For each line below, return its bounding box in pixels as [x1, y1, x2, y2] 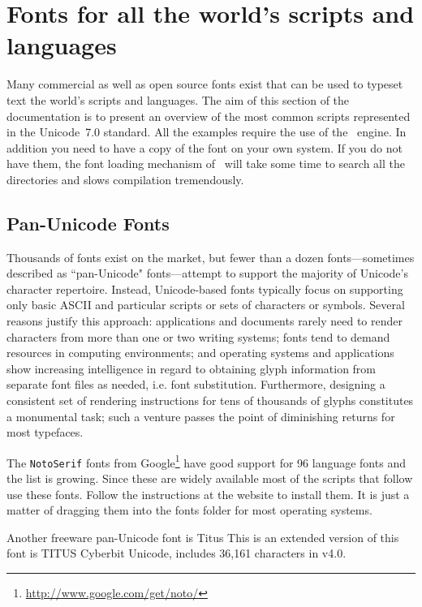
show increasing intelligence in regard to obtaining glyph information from [6, 359, 377, 377]
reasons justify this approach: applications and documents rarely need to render [6, 312, 403, 329]
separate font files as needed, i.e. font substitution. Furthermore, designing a [6, 376, 385, 393]
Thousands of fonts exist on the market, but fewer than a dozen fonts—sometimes [6, 248, 415, 265]
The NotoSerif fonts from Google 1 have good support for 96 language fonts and [6, 451, 406, 471]
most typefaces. [6, 424, 84, 441]
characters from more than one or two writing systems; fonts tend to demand [6, 328, 390, 345]
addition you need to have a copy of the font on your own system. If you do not [6, 139, 403, 156]
